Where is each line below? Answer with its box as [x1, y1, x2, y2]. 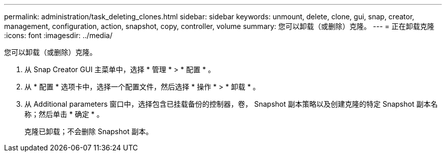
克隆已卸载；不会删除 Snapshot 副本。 [24, 127, 153, 136]
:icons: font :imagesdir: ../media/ [4, 31, 113, 40]
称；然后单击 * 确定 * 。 [24, 110, 104, 118]
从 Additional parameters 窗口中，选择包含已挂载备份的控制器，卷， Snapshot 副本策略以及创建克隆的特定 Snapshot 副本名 [24, 100, 438, 108]
